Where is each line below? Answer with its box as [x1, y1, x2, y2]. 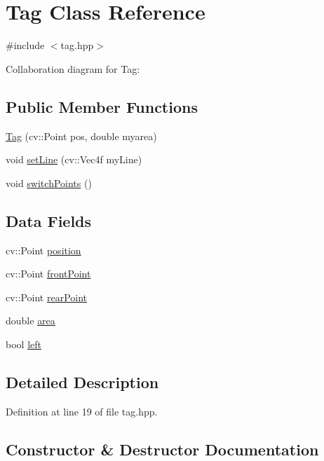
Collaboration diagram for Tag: [6, 61, 140, 76]
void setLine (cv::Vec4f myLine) [6, 152, 142, 167]
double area [6, 313, 55, 328]
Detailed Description [6, 371, 159, 392]
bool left [6, 336, 41, 351]
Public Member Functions [6, 95, 198, 117]
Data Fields [6, 209, 92, 231]
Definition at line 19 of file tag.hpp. [6, 404, 158, 418]
